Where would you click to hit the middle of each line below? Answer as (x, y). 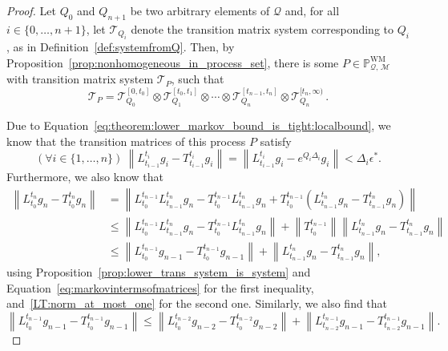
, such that (198, 79)
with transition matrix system (80, 79)
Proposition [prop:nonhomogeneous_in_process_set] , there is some (173, 62)
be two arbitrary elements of (200, 10)
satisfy (276, 141)
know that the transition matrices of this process (126, 141)
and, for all (312, 10)
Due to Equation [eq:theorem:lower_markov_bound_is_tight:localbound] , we (199, 125)
